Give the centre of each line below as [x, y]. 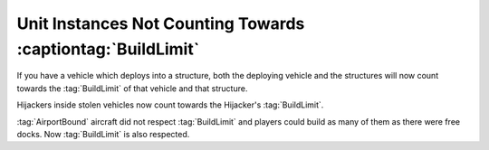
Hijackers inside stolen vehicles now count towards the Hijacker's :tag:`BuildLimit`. [170, 105]
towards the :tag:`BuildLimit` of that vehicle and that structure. [132, 88]
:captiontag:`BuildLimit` [108, 49]
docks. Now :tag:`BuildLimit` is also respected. [103, 134]
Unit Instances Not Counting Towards [161, 23]
